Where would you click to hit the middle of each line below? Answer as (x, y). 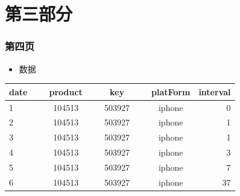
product (66, 91)
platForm (171, 91)
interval (215, 91)
